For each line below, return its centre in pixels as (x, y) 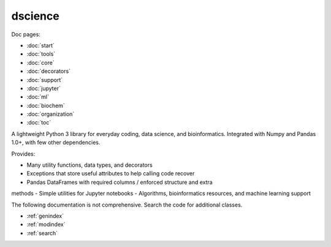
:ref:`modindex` (46, 224)
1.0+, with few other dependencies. (56, 142)
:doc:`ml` (38, 97)
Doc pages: (26, 34)
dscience (35, 16)
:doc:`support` (45, 80)
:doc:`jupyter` (44, 88)
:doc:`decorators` (48, 71)
